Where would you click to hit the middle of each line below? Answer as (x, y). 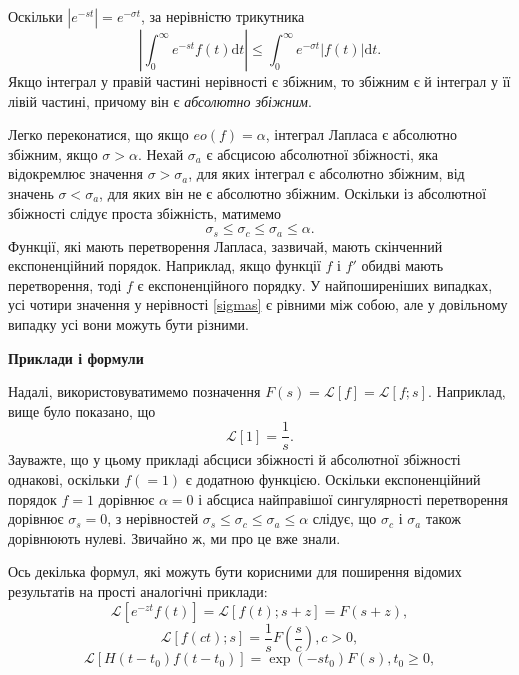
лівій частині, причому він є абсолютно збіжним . (160, 100)
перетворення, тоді (65, 284)
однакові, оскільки (64, 479)
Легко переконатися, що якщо (98, 134)
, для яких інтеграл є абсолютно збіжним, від (326, 173)
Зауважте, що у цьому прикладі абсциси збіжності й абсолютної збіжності (234, 459)
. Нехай (160, 153)
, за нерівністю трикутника (222, 16)
